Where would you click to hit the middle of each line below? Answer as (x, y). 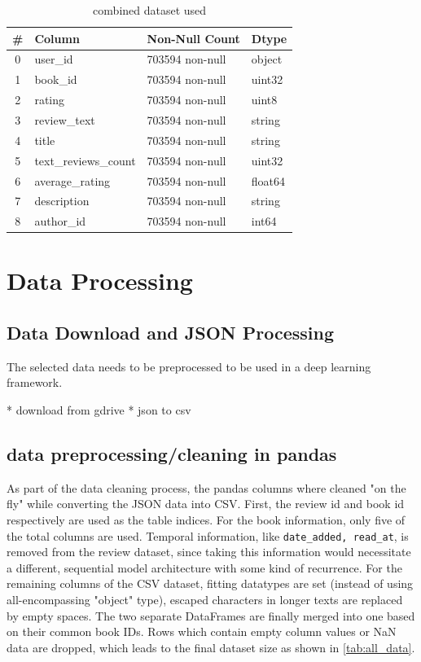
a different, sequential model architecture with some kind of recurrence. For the (204, 567)
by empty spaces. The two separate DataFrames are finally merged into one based (211, 615)
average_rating (72, 180)
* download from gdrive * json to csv (99, 410)
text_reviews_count (85, 160)
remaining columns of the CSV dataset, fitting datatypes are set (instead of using (210, 583)
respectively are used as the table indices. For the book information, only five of (206, 520)
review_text (65, 119)
